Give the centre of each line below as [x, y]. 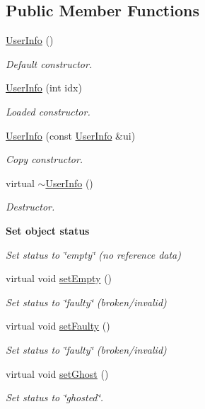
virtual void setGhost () [57, 373]
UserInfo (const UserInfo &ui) [71, 135]
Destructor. [30, 207]
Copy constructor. [45, 159]
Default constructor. [49, 63]
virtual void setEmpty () [59, 278]
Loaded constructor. [48, 111]
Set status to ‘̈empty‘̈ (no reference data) [93, 254]
